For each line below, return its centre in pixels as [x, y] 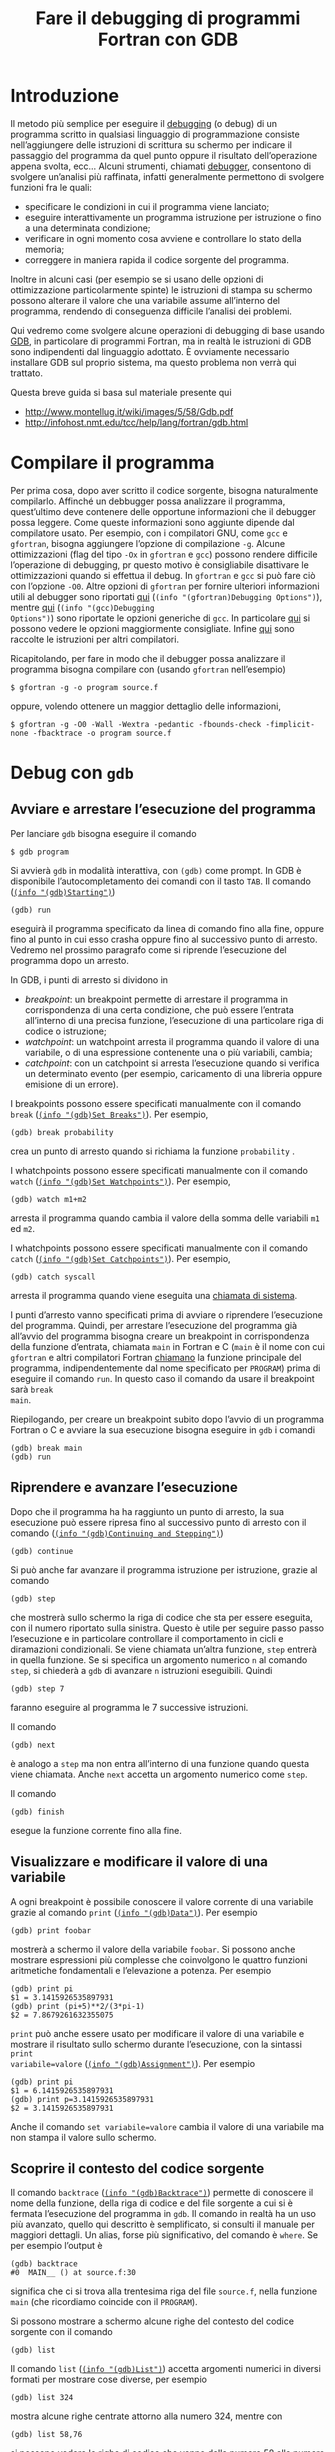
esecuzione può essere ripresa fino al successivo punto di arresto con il [158, 1522]
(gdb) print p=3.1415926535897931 [82, 2099]
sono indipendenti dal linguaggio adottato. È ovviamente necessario [150, 351]
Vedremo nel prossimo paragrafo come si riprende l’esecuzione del [148, 949]
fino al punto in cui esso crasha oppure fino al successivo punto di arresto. [164, 939]
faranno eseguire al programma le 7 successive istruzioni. [129, 1707]
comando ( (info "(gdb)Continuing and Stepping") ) [117, 1533]
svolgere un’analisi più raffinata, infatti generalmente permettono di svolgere [167, 176]
